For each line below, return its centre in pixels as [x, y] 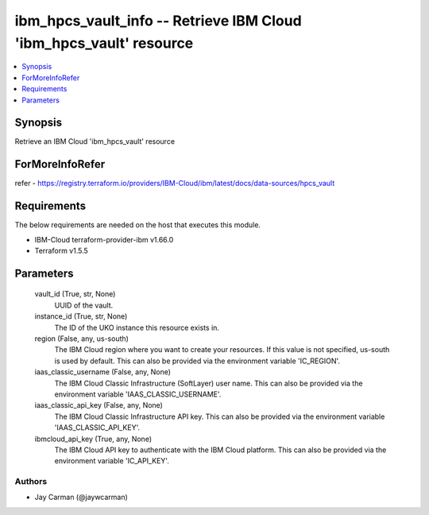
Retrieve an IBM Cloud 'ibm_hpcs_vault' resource [95, 141]
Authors [31, 482]
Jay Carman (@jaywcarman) [81, 498]
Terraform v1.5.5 [62, 251]
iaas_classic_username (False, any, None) [102, 372]
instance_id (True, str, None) [81, 316]
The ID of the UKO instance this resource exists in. [137, 327]
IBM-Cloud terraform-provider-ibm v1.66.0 [104, 239]
